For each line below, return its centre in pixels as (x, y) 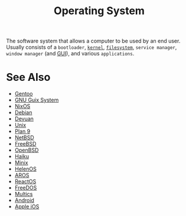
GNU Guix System (37, 100)
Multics (24, 194)
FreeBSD (25, 144)
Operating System (99, 11)
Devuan (24, 119)
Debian (23, 113)
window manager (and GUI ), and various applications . (70, 54)
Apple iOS (27, 207)
